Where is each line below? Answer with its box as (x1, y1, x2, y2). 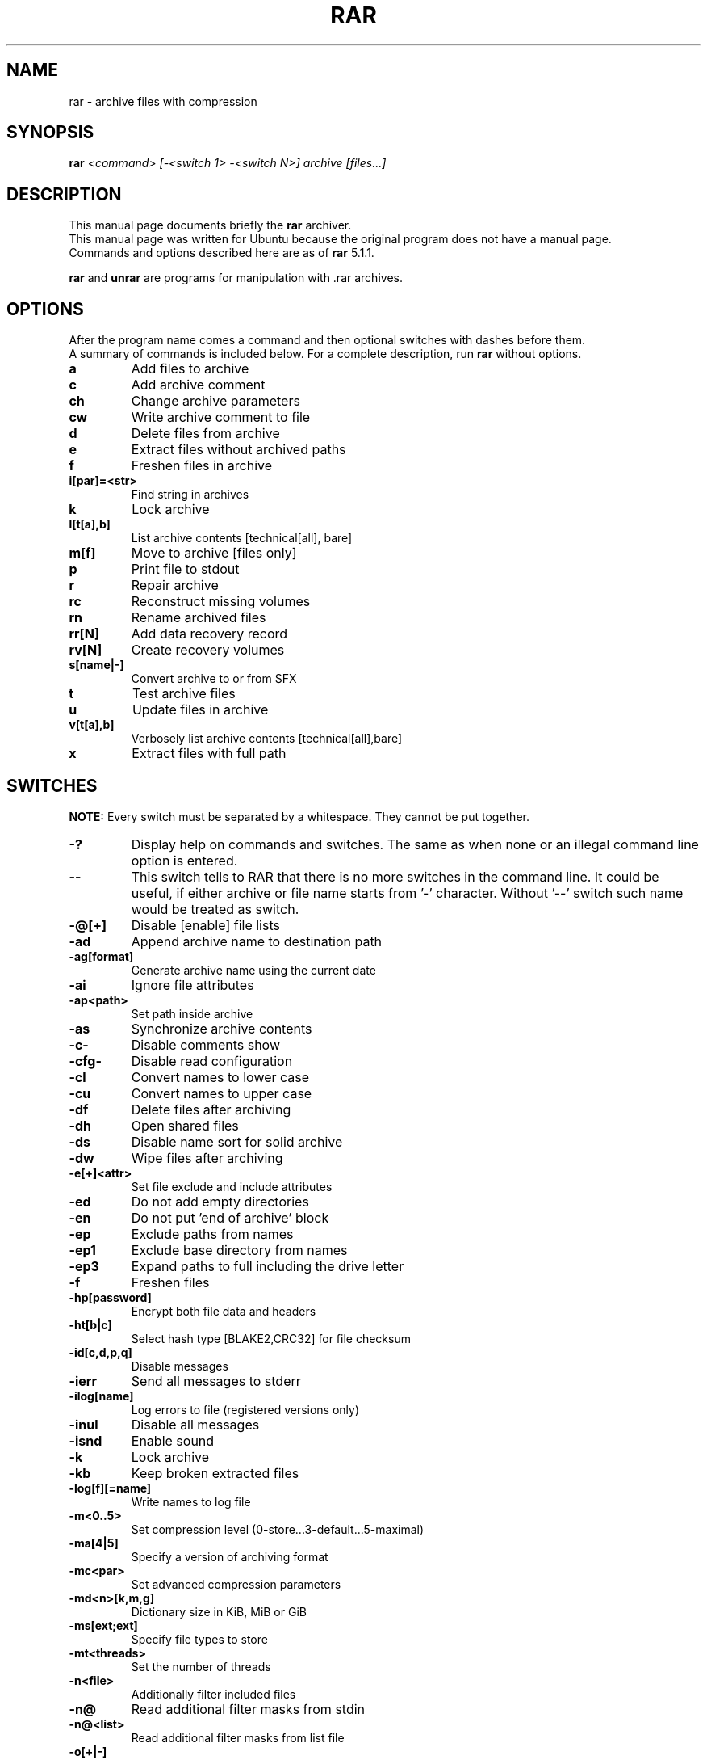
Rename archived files (131, 609, 266, 626)
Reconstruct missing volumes (131, 593, 311, 610)
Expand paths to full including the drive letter (131, 1257, 404, 1274)
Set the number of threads (131, 1659, 271, 1674)
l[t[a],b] (69, 517, 111, 532)
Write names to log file (131, 1494, 251, 1509)
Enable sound (131, 1432, 215, 1449)
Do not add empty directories (131, 1193, 309, 1210)
